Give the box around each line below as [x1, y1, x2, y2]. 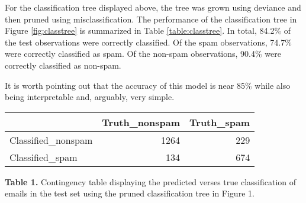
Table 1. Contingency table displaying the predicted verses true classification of [5, 175, 297, 188]
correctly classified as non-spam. [5, 59, 121, 71]
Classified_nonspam [9, 133, 93, 147]
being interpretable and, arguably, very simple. [5, 91, 175, 103]
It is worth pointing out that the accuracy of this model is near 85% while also [5, 79, 291, 91]
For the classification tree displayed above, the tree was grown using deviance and [5, 1, 301, 13]
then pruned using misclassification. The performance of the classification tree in [5, 12, 297, 25]
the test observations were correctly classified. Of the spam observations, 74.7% [5, 36, 292, 48]
